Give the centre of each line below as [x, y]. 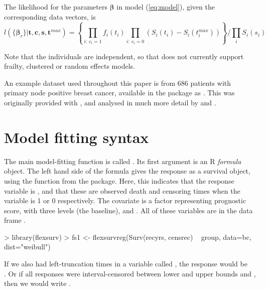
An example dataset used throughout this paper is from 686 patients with [118, 83]
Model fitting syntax [77, 137]
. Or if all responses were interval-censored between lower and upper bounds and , [130, 273]
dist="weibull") [27, 247]
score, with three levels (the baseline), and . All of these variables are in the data [128, 210]
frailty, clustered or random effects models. [70, 66]
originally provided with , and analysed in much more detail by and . [110, 102]
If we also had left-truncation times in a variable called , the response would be [126, 264]
